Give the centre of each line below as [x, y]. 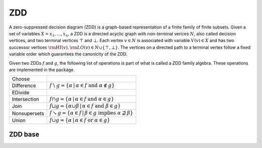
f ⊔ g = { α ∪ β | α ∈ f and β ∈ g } [85, 106]
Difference [24, 86]
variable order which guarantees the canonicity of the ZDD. [68, 54]
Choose [21, 79]
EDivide [21, 92]
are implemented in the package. [42, 70]
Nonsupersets [28, 113]
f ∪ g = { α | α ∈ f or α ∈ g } [80, 120]
